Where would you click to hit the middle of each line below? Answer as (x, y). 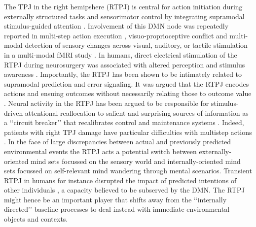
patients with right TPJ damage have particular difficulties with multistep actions (128, 132)
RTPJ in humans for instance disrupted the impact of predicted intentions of (120, 180)
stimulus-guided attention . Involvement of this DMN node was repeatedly (116, 26)
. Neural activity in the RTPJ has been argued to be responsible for (107, 103)
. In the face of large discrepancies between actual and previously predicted (118, 142)
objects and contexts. (36, 219)
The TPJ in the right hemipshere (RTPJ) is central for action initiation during (123, 6)
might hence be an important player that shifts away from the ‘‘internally (115, 199)
